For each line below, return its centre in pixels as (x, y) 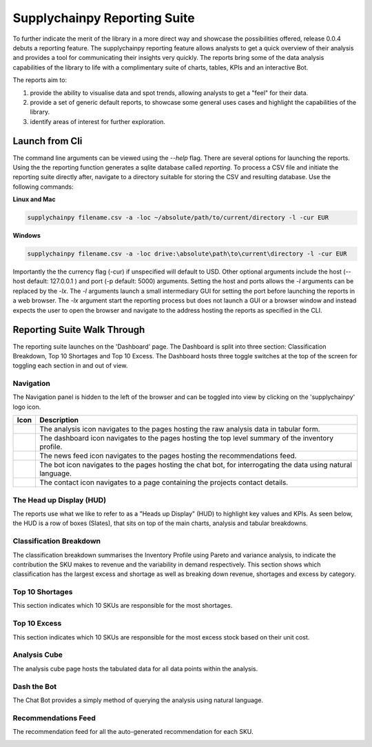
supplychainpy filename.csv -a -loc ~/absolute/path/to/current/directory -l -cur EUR (178, 218)
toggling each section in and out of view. (70, 366)
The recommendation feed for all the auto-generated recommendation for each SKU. (133, 732)
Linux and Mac (34, 199)
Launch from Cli (48, 141)
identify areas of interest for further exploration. (97, 121)
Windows (27, 236)
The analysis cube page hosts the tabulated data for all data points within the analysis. (135, 668)
